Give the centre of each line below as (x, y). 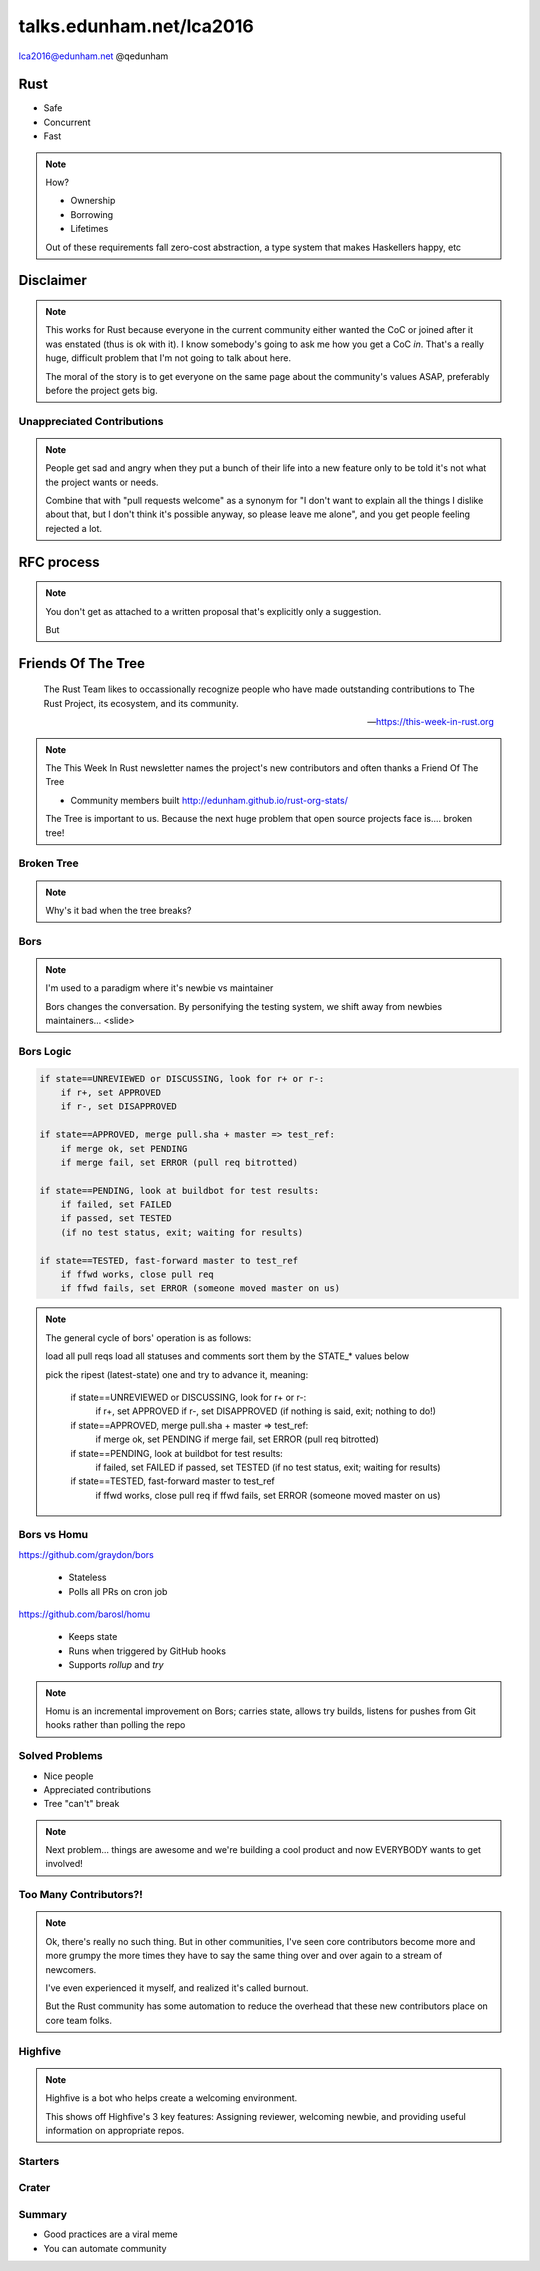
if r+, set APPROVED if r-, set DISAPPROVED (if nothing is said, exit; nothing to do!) (266, 1411)
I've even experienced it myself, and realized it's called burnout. (177, 1987)
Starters (39, 2161)
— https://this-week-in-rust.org (430, 722)
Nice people (68, 1776)
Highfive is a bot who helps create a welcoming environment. (171, 2098)
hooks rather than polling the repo (115, 1725)
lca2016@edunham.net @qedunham (93, 56)
